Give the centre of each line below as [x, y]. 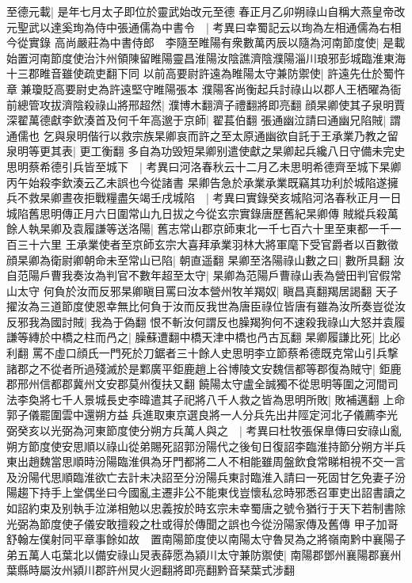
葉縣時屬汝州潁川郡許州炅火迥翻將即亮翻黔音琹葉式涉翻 [151, 570]
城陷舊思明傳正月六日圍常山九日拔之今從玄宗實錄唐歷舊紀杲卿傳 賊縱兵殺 [197, 213]
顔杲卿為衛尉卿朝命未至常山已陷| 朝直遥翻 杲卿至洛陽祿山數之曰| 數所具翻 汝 [206, 259]
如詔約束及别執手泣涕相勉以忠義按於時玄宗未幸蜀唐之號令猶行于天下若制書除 [206, 508]
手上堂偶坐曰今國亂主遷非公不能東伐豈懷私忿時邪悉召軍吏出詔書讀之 [228, 492]
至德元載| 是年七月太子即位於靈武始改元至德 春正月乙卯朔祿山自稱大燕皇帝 [200, 11]
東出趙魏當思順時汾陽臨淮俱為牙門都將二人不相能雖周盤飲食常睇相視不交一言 [206, 461]
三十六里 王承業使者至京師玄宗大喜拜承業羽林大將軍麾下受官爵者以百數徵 [208, 244]
